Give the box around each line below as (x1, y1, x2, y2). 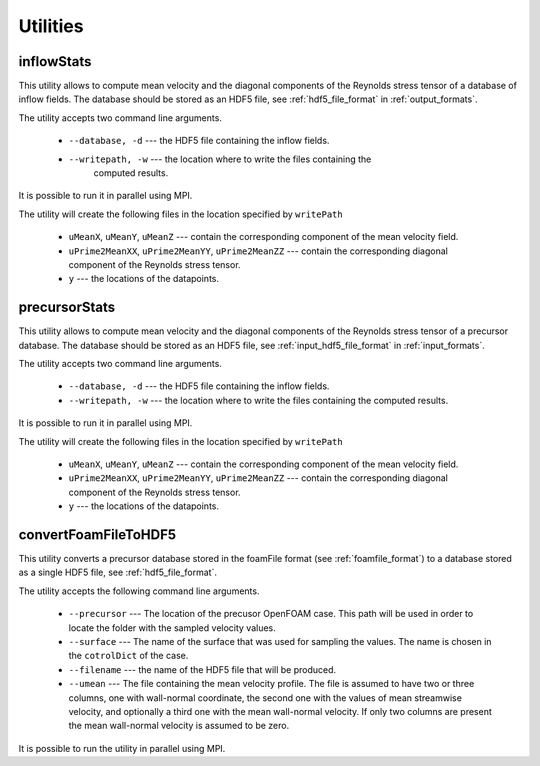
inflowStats (18, 53, 92, 70)
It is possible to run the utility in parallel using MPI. (18, 742, 226, 754)
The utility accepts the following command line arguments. (18, 585, 260, 597)
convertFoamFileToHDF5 (18, 526, 177, 543)
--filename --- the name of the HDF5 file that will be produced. (68, 663, 337, 675)
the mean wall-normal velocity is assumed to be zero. (68, 720, 290, 732)
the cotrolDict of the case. (68, 650, 189, 662)
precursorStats (18, 299, 115, 316)
